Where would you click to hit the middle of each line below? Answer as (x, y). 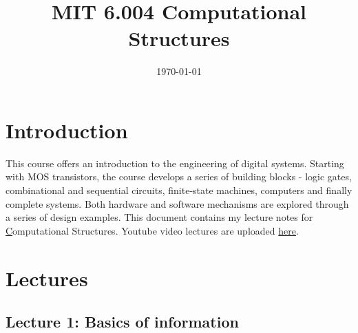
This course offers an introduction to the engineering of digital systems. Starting (175, 163)
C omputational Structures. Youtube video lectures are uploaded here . (152, 230)
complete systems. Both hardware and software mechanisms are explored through (177, 203)
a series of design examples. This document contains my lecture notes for (159, 217)
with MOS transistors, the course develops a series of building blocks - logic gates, (179, 176)
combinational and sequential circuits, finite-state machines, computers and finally (179, 190)
